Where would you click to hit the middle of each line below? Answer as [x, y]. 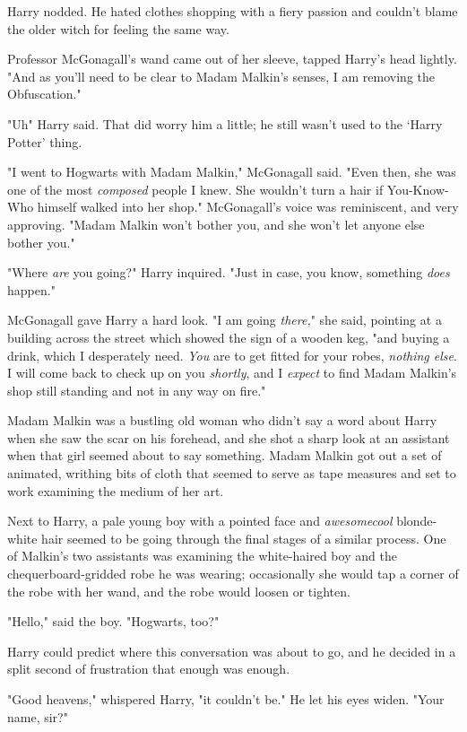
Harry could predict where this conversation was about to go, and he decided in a [232, 651]
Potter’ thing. [45, 141]
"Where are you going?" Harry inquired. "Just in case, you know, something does [229, 272]
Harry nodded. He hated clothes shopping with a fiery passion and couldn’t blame [233, 11]
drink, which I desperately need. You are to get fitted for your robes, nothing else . [232, 355]
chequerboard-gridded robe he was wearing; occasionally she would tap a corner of [233, 574]
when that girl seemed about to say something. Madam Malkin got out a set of [225, 455]
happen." [31, 289]
